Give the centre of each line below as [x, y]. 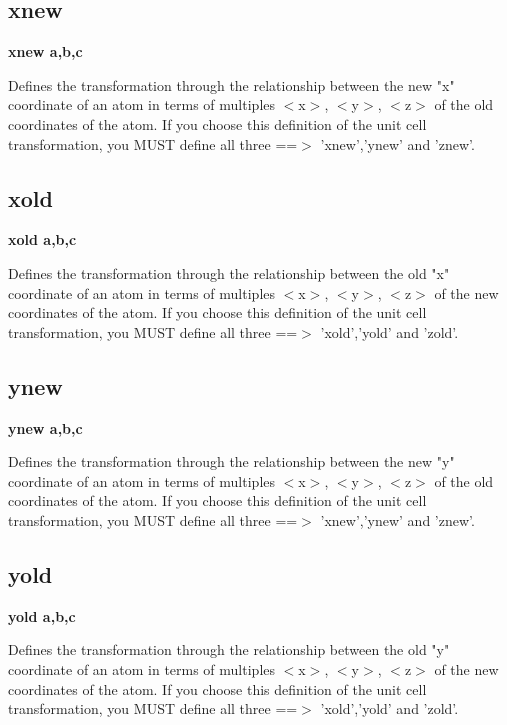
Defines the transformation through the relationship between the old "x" [229, 272]
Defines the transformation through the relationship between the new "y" [231, 461]
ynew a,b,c [45, 427]
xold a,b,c [42, 239]
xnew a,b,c [45, 51]
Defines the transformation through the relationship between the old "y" [229, 649]
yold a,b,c [42, 615]
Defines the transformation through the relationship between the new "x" [231, 84]
